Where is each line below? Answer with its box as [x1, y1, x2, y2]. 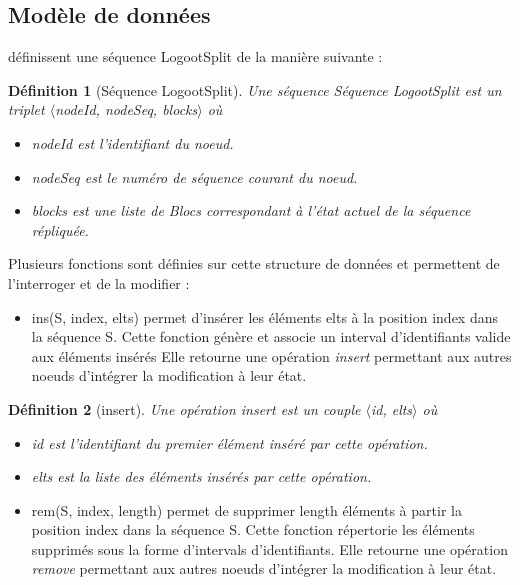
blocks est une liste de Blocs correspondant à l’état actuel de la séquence [31, 200, 471, 221]
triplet [8, 99, 45, 120]
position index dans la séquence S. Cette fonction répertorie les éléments [31, 519, 475, 540]
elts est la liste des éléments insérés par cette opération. [31, 466, 372, 487]
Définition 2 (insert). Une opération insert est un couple [8, 398, 361, 419]
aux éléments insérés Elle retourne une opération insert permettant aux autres [31, 345, 512, 366]
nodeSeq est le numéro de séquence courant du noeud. [31, 166, 358, 187]
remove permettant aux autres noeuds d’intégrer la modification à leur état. [31, 558, 497, 579]
